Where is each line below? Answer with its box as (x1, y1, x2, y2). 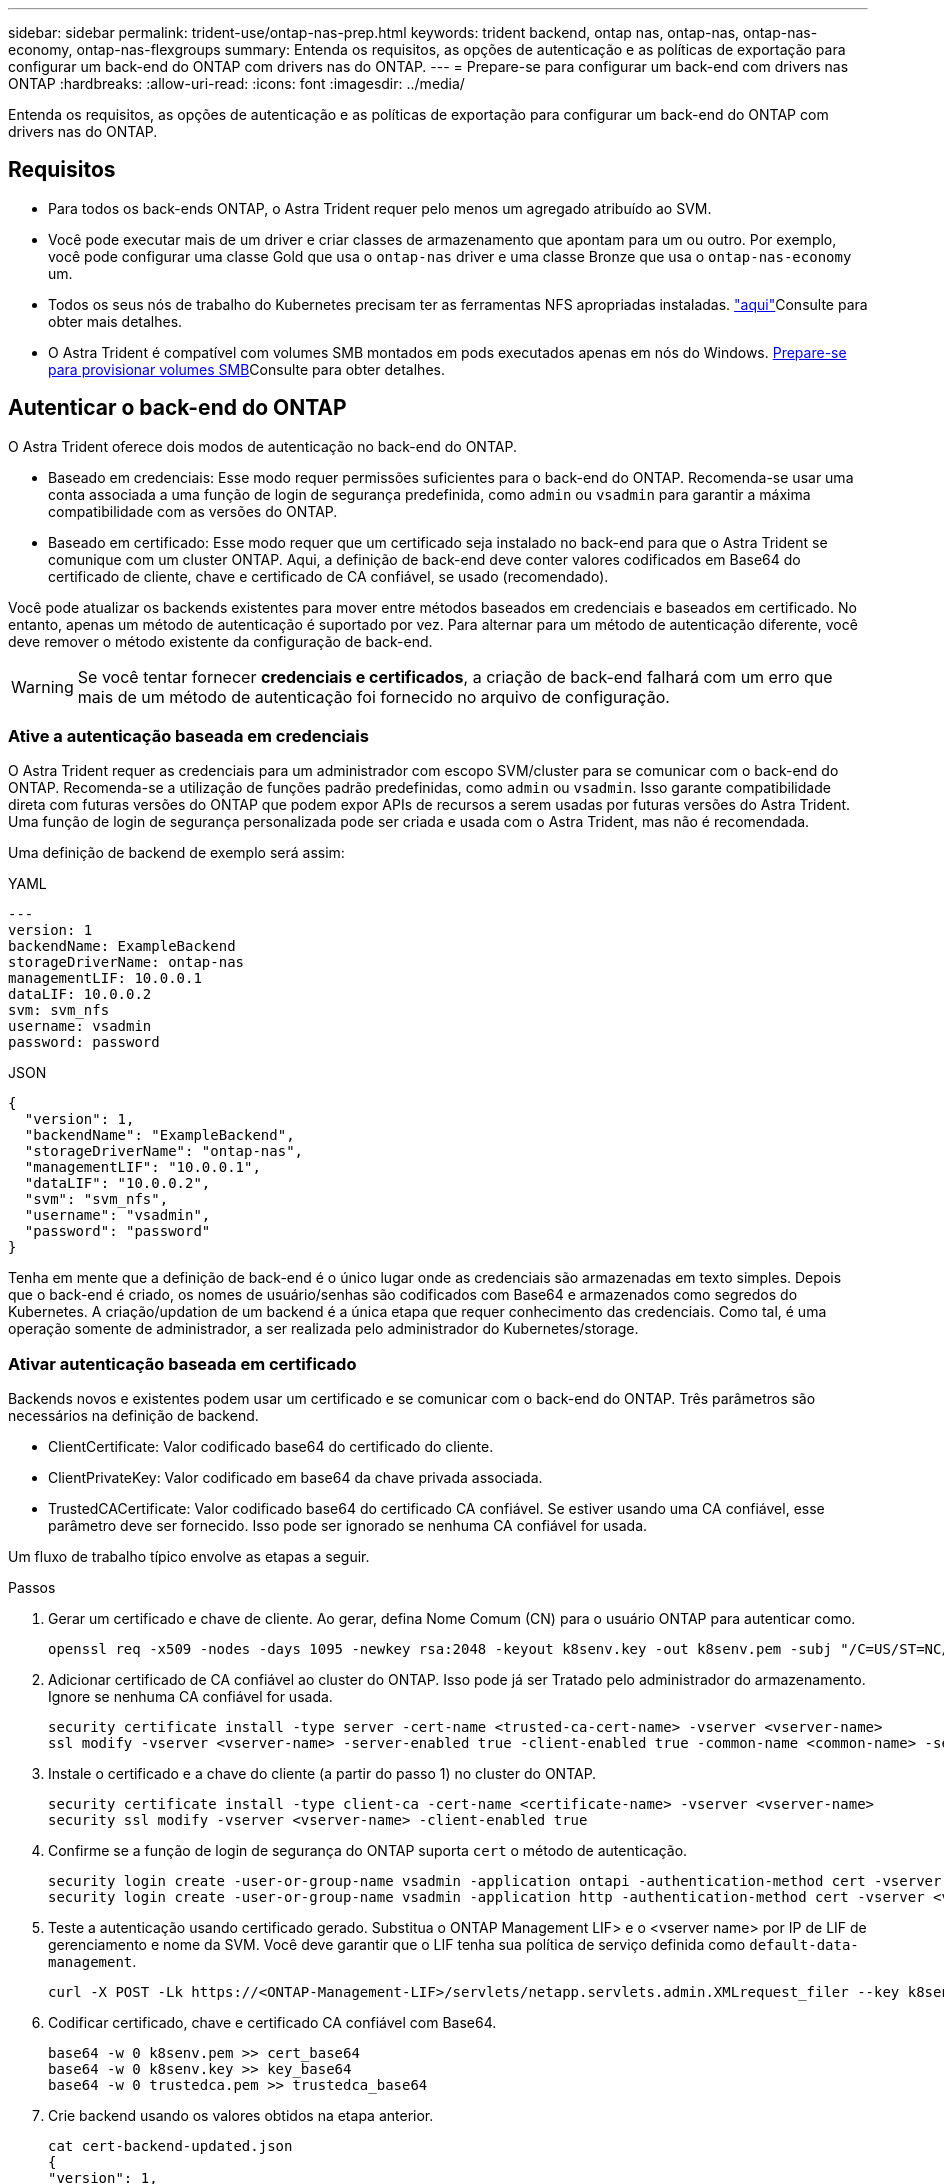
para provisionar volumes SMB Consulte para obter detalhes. (48, 360, 445, 378)
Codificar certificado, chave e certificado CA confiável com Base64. (48, 2014, 497, 2032)
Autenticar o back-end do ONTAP (8, 395, 347, 421)
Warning (11, 676, 74, 697)
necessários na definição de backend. (8, 1407, 259, 1425)
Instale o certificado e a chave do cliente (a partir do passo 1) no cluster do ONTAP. (48, 1765, 597, 1783)
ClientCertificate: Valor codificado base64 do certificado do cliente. (48, 1438, 494, 1456)
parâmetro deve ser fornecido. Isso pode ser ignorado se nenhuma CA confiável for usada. (48, 1517, 648, 1535)
